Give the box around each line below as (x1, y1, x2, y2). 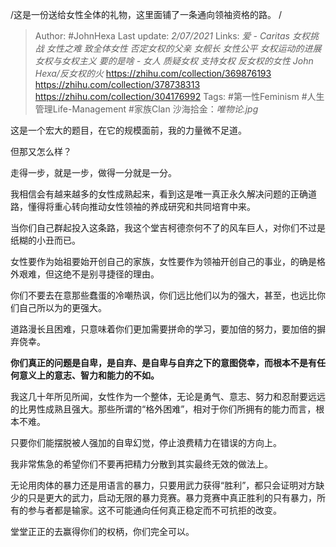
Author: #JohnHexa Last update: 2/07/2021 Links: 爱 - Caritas (34, 30, 290, 42)
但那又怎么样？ (10, 146, 72, 157)
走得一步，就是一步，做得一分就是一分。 (10, 167, 177, 178)
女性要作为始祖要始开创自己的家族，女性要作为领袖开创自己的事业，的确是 (10, 256, 317, 267)
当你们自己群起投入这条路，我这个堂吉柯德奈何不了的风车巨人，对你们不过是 (10, 222, 326, 233)
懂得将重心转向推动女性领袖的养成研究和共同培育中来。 (27, 201, 256, 212)
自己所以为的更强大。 (18, 302, 107, 313)
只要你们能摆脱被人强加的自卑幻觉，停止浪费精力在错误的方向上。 (10, 437, 282, 448)
